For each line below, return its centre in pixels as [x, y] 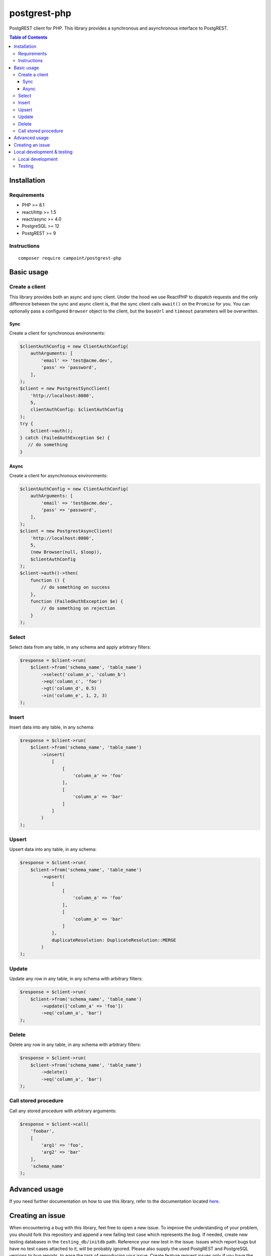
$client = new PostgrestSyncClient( [65, 389]
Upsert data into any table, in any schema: [53, 850]
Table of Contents [28, 37]
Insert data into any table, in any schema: [52, 727]
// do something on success [76, 587]
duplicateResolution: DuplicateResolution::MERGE [114, 940]
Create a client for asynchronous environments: [58, 475]
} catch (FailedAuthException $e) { [65, 438]
